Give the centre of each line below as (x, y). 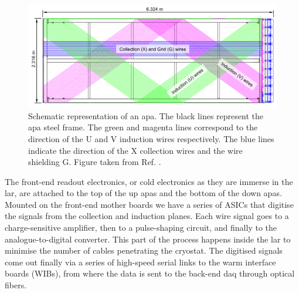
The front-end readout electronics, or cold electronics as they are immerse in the (149, 181)
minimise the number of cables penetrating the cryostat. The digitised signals (144, 250)
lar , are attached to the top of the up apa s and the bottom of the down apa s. (143, 193)
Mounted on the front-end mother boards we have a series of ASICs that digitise (149, 204)
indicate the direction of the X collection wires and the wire (135, 150)
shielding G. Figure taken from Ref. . (95, 162)
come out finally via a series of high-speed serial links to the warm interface (140, 262)
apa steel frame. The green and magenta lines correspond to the (143, 127)
